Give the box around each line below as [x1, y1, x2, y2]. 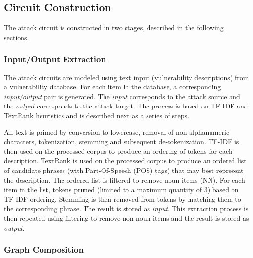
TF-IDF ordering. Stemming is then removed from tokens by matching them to [4, 193, 241, 204]
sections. [4, 32, 29, 42]
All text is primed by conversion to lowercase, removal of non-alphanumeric [4, 127, 230, 137]
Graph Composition [4, 243, 84, 256]
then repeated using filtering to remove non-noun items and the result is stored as [4, 213, 249, 223]
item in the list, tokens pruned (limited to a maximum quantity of [4, 184, 202, 194]
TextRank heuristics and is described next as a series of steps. [4, 110, 189, 120]
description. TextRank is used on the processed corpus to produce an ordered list [4, 155, 247, 166]
